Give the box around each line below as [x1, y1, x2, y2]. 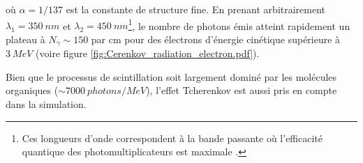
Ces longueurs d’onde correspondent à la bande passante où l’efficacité [22, 130, 323, 145]
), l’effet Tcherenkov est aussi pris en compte [146, 83, 337, 98]
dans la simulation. [6, 97, 87, 111]
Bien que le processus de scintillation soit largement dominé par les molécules [6, 69, 337, 84]
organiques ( [6, 83, 59, 98]
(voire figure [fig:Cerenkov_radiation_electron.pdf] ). [36, 46, 260, 61]
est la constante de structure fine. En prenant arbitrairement [66, 2, 326, 16]
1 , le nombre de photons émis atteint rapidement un [128, 16, 350, 33]
